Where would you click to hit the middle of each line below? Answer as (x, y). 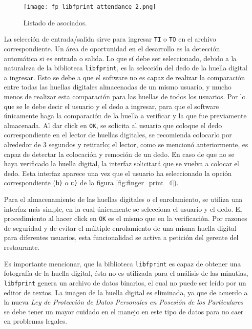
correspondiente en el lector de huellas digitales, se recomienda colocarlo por (118, 135)
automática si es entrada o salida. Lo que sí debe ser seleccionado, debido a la (120, 58)
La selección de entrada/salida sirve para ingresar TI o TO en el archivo (110, 39)
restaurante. (22, 247)
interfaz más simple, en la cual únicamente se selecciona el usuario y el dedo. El (123, 208)
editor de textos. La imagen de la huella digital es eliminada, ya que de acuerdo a (126, 292)
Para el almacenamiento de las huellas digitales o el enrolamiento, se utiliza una (123, 199)
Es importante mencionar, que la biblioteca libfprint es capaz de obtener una (123, 263)
